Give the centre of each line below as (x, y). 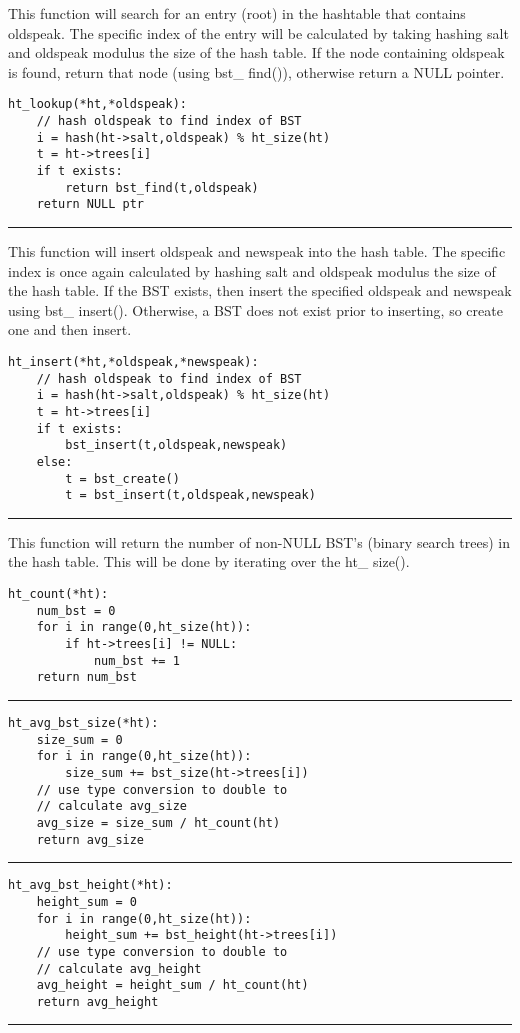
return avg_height (97, 1001)
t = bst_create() (122, 478)
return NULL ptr (90, 204)
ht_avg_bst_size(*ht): (83, 722)
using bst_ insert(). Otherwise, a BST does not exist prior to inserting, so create (255, 309)
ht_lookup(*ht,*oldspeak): (97, 104)
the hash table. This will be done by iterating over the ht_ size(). (209, 561)
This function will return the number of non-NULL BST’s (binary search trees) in (259, 541)
